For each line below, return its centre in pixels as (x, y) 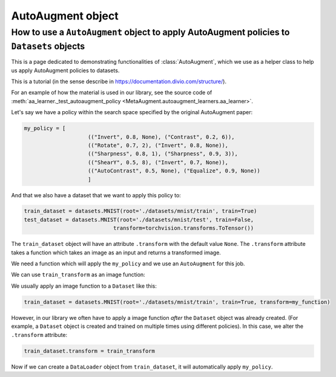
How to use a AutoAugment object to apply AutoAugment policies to (150, 32)
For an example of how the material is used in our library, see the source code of (112, 93)
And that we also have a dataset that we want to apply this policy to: (96, 195)
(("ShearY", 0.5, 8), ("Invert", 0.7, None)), (158, 162)
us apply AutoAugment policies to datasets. (65, 70)
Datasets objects (48, 46)
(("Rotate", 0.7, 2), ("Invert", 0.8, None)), (158, 145)
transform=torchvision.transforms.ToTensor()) (183, 228)
